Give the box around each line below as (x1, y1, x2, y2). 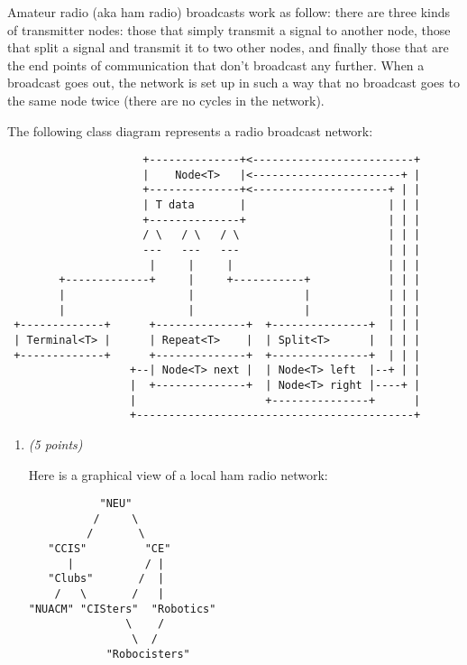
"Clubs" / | (48, 572, 165, 586)
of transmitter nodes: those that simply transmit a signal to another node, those (7, 20, 451, 39)
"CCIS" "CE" (48, 542, 171, 556)
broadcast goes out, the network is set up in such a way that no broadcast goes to (7, 73, 460, 92)
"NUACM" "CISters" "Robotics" (28, 602, 216, 615)
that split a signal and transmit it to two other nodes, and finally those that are (7, 38, 449, 57)
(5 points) (28, 434, 83, 453)
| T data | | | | (142, 199, 421, 212)
